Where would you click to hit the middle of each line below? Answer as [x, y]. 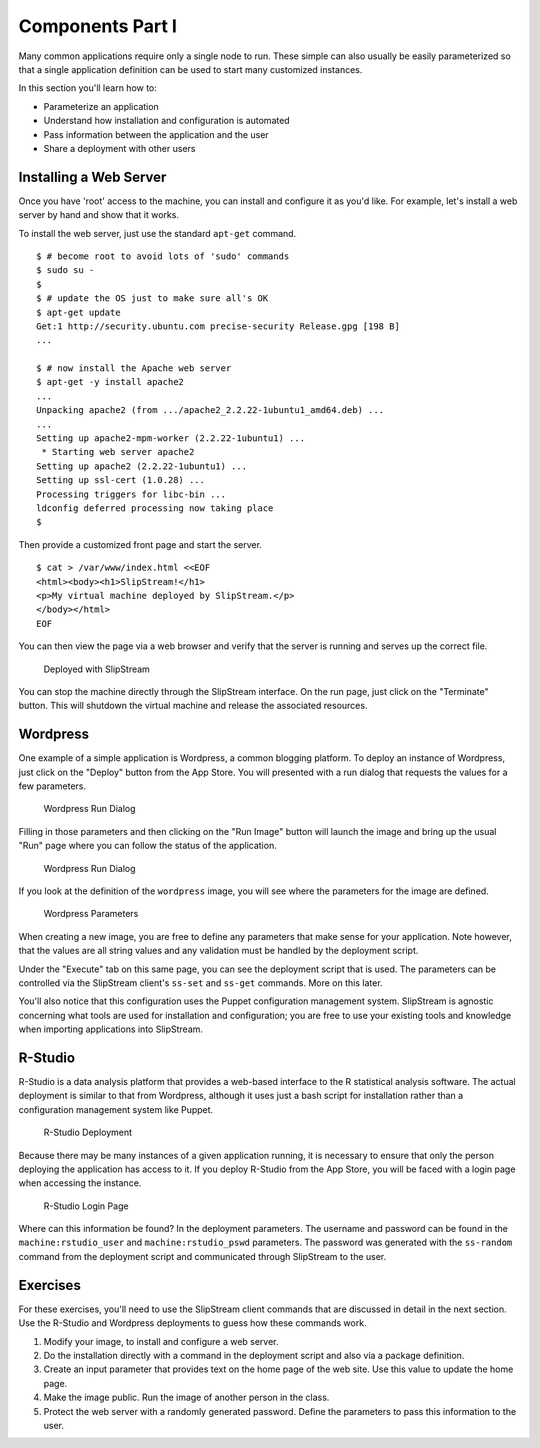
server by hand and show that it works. [99, 215]
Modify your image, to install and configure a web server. [161, 1341]
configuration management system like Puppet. [116, 1109]
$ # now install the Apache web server [134, 368]
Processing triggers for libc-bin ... [131, 494]
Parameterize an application [101, 106]
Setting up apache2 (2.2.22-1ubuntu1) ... [142, 466]
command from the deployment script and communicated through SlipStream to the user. [202, 1256]
